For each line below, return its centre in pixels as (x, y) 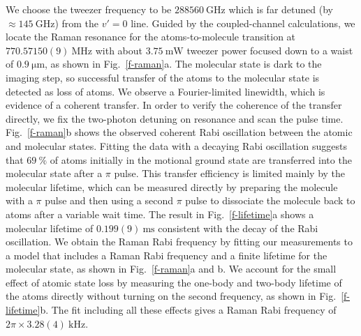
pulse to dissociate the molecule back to (270, 200)
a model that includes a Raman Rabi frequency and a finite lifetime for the (167, 255)
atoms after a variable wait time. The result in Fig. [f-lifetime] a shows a (160, 214)
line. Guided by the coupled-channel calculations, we (243, 23)
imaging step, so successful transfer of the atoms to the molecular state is (163, 77)
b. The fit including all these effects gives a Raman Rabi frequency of (188, 310)
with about (119, 50)
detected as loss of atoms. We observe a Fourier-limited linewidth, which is (165, 91)
